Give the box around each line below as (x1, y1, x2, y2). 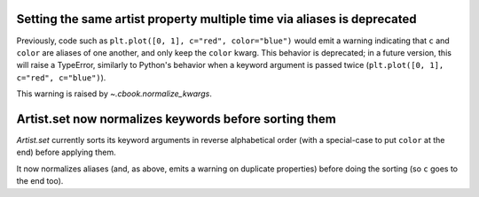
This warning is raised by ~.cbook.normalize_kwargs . (16, 88, 212, 99)
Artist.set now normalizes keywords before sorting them (16, 111, 336, 126)
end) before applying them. (16, 147, 116, 158)
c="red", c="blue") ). (16, 72, 106, 83)
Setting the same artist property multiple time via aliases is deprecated (16, 11, 417, 27)
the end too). (16, 176, 64, 186)
